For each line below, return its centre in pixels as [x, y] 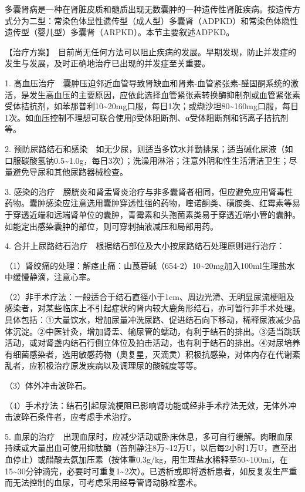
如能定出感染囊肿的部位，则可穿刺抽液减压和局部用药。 [111, 226]
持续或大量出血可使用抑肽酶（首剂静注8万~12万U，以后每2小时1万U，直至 [147, 448]
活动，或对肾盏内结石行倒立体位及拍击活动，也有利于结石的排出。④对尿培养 [152, 343]
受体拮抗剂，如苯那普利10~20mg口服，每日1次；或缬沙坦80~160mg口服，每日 [152, 106]
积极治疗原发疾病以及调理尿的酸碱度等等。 [119, 365]
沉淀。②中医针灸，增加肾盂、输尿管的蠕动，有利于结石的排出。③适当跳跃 [156, 331]
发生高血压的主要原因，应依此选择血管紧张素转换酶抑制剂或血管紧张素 [165, 94]
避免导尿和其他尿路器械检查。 [70, 172]
